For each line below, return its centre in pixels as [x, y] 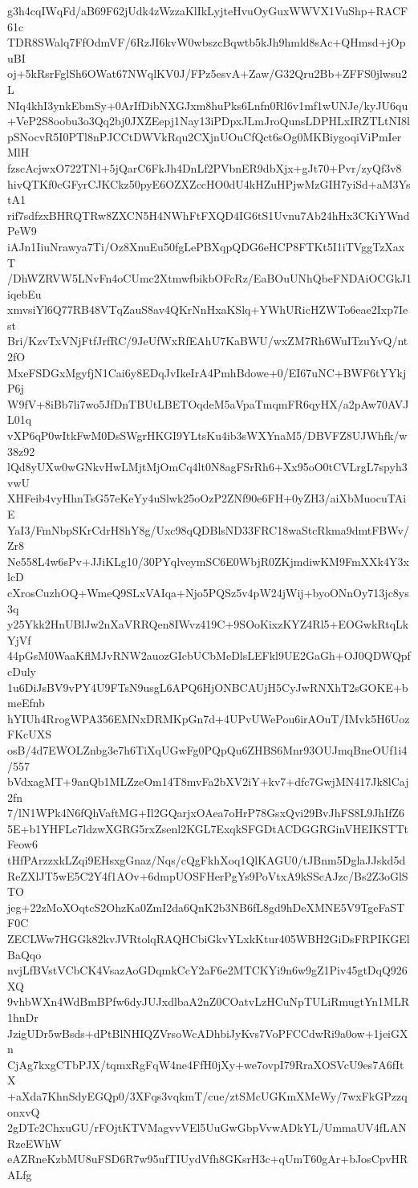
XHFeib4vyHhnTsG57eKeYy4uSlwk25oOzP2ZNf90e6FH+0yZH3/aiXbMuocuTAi [207, 498]
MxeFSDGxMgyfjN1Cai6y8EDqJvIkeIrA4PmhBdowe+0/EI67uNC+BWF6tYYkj [207, 372]
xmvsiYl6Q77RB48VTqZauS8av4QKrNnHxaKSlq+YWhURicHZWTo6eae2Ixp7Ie [208, 309]
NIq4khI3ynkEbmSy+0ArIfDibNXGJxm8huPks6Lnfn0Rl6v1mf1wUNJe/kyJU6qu [208, 105]
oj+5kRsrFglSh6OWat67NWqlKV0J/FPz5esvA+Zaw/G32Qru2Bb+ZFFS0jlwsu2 [207, 73]
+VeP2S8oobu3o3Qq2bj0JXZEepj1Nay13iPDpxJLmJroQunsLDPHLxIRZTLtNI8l [209, 121]
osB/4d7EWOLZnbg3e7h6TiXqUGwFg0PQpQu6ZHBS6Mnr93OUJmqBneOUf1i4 [207, 749]
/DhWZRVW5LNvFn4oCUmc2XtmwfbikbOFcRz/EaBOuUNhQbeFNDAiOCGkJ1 [209, 278]
